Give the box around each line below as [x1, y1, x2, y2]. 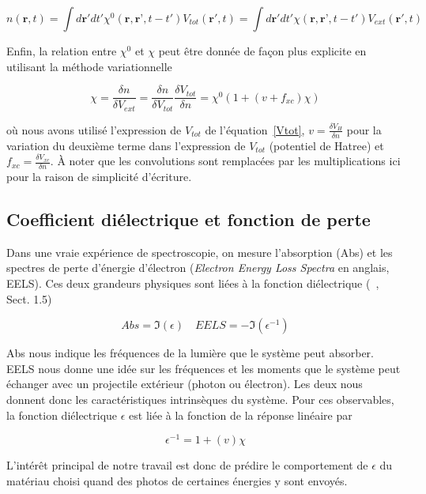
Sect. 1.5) [6, 290, 52, 307]
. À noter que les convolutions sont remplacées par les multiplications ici [50, 153, 401, 169]
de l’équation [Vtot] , [205, 121, 305, 138]
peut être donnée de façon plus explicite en [158, 43, 367, 58]
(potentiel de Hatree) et [269, 137, 384, 153]
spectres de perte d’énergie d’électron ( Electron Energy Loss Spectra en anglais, [6, 259, 390, 276]
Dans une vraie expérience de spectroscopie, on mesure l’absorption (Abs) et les [6, 243, 393, 260]
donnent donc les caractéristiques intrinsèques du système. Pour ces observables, [6, 390, 394, 407]
